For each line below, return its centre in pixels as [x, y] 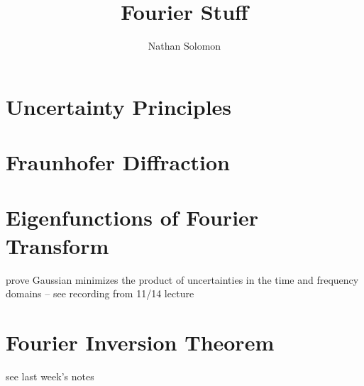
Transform [57, 245]
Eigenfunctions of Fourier [132, 217]
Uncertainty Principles [119, 106]
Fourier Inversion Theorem [140, 342]
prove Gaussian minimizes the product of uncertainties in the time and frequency [182, 279]
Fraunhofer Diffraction [118, 162]
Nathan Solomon [184, 46]
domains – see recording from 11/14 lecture [100, 293]
